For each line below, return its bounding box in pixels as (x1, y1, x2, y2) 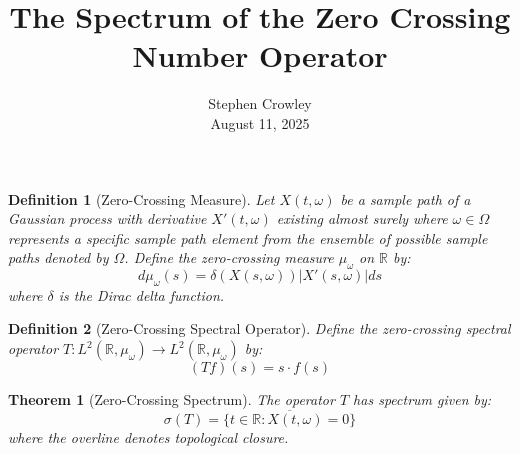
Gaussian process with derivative (8, 208, 207, 229)
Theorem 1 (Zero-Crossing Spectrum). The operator (8, 389, 335, 410)
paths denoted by (8, 247, 109, 268)
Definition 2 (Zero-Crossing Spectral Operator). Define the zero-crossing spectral (8, 318, 511, 339)
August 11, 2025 (210, 112, 310, 133)
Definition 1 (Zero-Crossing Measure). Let (8, 188, 275, 209)
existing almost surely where (276, 208, 448, 229)
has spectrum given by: (353, 389, 492, 410)
